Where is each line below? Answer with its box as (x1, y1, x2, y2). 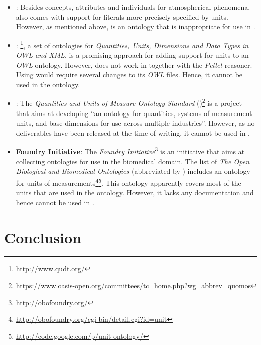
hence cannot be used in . (16, 197, 94, 207)
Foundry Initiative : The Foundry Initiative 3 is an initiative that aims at (16, 145, 245, 157)
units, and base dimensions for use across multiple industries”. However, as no (16, 118, 255, 128)
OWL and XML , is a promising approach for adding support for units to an (16, 50, 249, 60)
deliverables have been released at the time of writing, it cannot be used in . (16, 127, 250, 138)
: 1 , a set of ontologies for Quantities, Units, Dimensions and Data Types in (16, 38, 249, 50)
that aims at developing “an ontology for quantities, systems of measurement (16, 107, 252, 118)
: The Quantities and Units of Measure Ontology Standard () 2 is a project (16, 96, 242, 108)
